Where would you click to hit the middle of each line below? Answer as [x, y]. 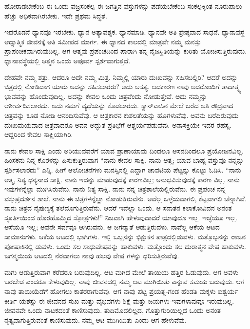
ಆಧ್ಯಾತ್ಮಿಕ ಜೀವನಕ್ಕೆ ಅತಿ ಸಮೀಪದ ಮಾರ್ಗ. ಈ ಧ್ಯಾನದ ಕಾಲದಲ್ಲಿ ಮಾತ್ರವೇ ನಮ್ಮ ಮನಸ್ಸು [103, 41]
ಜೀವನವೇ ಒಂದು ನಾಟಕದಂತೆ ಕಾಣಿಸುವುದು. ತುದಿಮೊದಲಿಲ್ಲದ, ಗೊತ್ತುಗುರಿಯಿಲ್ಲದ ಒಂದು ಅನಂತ [113, 310]
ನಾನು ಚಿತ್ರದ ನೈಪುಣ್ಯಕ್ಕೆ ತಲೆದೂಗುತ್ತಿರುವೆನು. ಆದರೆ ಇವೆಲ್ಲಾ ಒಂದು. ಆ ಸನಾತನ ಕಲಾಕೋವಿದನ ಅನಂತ [118, 208]
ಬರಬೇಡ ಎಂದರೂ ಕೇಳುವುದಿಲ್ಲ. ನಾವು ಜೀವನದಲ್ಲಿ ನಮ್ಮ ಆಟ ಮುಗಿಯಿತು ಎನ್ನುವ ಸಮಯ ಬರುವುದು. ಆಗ [125, 281]
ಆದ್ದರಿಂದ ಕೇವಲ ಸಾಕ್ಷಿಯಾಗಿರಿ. [39, 134]
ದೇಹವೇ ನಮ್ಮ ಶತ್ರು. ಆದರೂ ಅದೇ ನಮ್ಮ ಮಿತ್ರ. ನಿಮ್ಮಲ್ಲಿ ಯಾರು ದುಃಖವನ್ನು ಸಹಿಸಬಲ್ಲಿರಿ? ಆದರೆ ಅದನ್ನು [121, 77]
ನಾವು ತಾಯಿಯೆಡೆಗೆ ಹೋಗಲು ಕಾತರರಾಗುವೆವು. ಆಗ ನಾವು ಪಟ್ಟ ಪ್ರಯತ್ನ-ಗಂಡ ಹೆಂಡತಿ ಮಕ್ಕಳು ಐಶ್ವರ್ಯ [121, 291]
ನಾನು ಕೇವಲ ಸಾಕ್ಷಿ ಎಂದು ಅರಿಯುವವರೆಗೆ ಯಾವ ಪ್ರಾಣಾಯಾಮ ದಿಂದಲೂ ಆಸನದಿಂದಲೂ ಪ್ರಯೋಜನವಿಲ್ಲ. [124, 150]
